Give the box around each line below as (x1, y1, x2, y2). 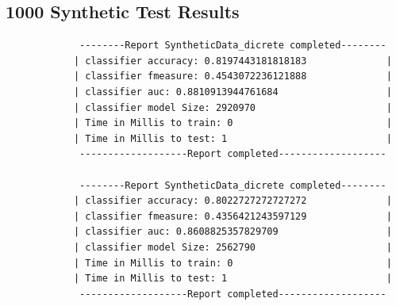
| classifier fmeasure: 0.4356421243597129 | (73, 210, 392, 222)
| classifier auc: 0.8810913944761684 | (73, 86, 392, 98)
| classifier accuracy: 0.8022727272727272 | (73, 195, 392, 207)
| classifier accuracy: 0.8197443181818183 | (73, 55, 392, 67)
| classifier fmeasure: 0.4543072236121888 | (73, 71, 392, 82)
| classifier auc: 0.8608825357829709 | (73, 226, 392, 238)
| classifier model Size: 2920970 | (73, 101, 392, 113)
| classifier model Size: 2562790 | (73, 241, 392, 253)
